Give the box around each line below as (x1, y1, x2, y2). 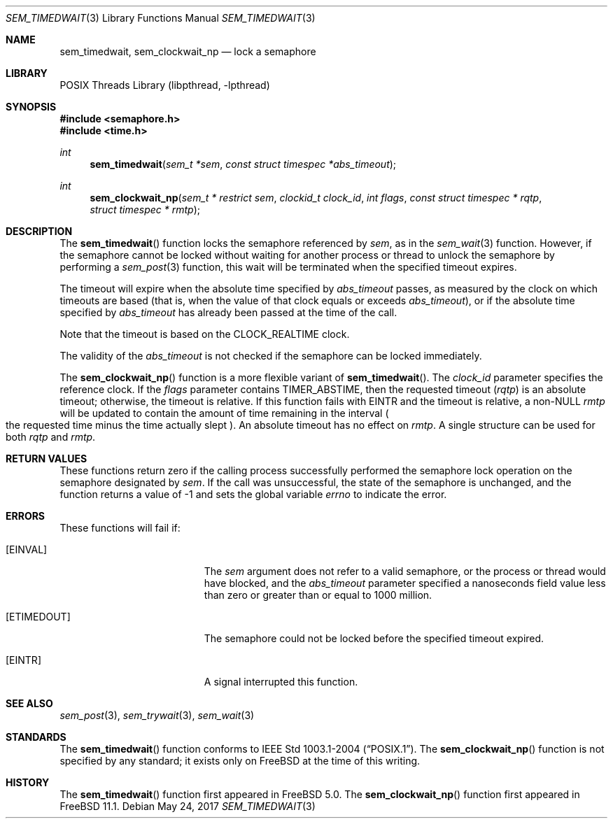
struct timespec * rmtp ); (90, 204, 200, 215)
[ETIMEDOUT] (6, 611, 71, 623)
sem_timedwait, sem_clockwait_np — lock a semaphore (59, 45, 316, 57)
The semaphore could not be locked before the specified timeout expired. (204, 632, 544, 644)
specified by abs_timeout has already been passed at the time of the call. (59, 306, 397, 318)
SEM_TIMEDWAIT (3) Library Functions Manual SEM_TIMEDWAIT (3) (6, 12, 316, 24)
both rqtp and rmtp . (6, 431, 96, 443)
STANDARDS (6, 731, 66, 743)
